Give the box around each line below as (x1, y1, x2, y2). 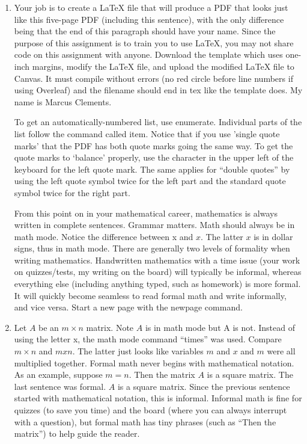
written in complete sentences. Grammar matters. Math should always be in (14, 218, 295, 231)
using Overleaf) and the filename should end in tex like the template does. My (14, 84, 303, 96)
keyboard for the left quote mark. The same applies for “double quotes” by (14, 162, 290, 175)
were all (267, 345, 296, 357)
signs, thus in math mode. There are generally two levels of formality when (14, 242, 290, 254)
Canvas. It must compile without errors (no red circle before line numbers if (14, 72, 293, 84)
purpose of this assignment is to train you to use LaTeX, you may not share (14, 36, 294, 49)
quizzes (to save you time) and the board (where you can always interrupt (14, 404, 287, 416)
